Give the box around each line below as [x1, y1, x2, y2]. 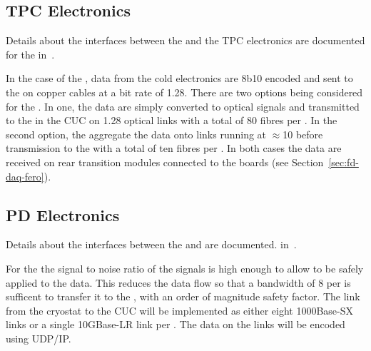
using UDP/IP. [6, 330, 71, 345]
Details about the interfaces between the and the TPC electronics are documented [6, 33, 365, 48]
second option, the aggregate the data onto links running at [6, 126, 267, 141]
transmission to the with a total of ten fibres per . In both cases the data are [6, 141, 342, 156]
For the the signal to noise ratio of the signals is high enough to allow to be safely [6, 260, 364, 275]
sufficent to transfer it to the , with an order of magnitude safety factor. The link [6, 289, 360, 304]
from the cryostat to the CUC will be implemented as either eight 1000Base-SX [6, 302, 353, 317]
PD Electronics [6, 203, 120, 225]
